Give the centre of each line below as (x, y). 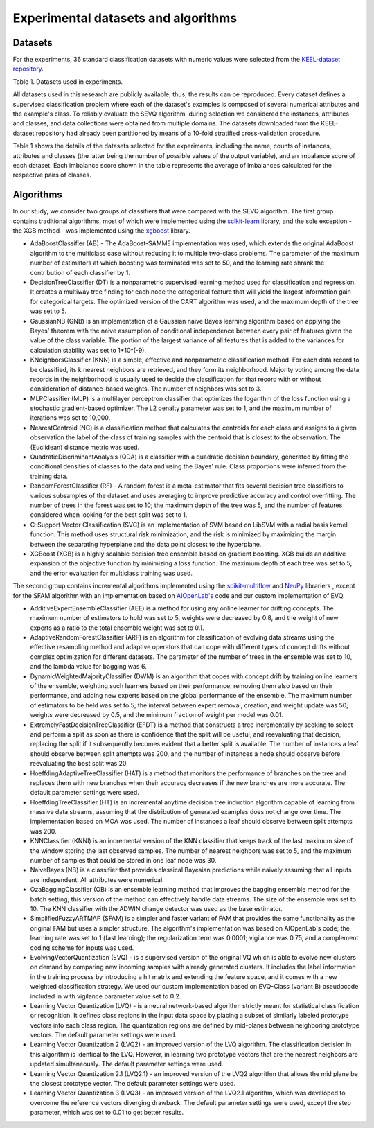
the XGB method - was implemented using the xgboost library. (101, 231)
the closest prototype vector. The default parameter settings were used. (133, 1084)
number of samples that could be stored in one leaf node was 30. (123, 861)
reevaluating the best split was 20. (79, 764)
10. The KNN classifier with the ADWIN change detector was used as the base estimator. (157, 909)
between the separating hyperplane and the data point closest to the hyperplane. (146, 544)
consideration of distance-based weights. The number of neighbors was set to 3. (146, 389)
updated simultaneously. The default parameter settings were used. (127, 1064)
